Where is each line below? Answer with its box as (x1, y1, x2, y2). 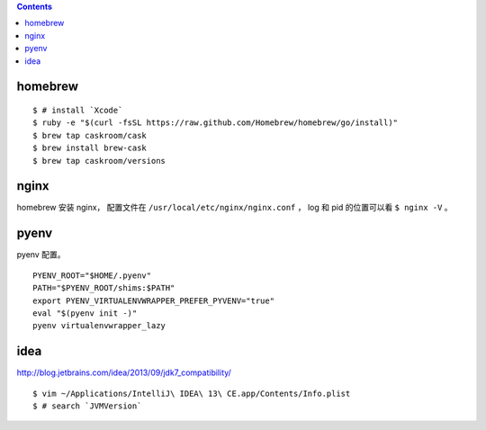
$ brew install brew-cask (32, 143, 148, 153)
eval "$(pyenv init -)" (32, 308, 138, 318)
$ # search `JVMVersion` (32, 400, 142, 411)
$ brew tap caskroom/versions (32, 156, 166, 166)
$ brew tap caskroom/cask (32, 130, 148, 140)
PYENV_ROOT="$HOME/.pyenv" (32, 270, 152, 281)
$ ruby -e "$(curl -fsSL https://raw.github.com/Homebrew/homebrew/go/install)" (32, 118, 399, 128)
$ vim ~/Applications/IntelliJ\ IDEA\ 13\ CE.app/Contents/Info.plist (32, 388, 351, 399)
